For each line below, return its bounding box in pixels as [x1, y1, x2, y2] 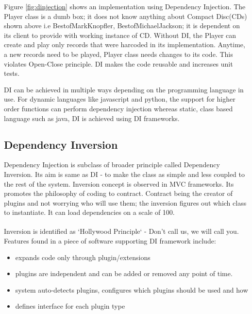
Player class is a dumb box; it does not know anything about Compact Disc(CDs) [4, 11, 247, 21]
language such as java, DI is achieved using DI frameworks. [4, 113, 180, 123]
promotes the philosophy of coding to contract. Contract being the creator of [4, 188, 233, 198]
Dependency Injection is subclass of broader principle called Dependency [4, 159, 220, 170]
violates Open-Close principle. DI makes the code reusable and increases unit [4, 58, 233, 69]
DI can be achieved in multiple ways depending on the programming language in [4, 84, 244, 94]
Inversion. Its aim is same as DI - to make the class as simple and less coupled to [4, 169, 245, 179]
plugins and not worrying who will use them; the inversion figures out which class [4, 197, 247, 208]
